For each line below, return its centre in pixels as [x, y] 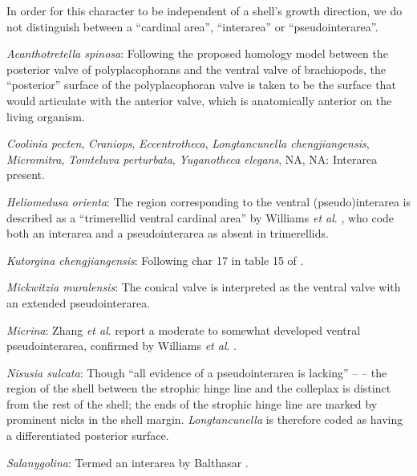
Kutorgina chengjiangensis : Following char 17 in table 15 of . [155, 260]
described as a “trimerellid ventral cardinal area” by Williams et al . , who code [200, 217]
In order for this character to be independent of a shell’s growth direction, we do [204, 10]
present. [26, 175]
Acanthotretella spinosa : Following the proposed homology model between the [197, 53]
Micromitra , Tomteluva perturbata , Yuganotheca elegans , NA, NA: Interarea [192, 159]
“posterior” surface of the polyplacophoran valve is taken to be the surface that [201, 85]
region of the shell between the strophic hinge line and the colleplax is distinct [199, 388]
